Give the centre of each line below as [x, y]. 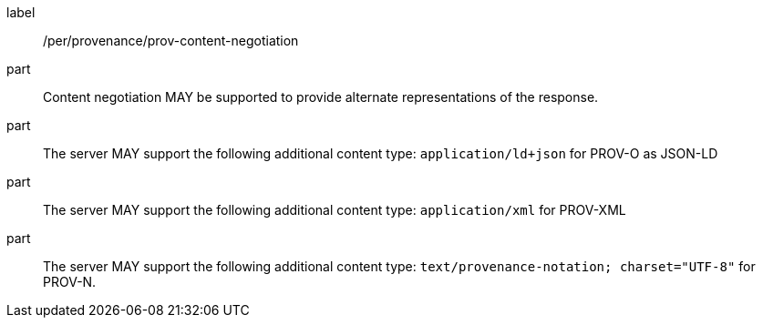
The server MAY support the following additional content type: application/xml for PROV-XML [335, 210]
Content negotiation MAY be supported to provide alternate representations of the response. [321, 97]
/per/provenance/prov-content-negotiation [171, 41]
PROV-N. [70, 282]
